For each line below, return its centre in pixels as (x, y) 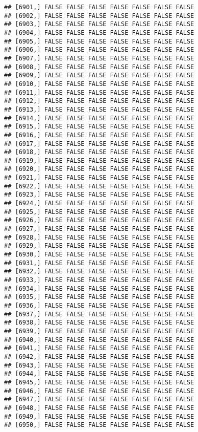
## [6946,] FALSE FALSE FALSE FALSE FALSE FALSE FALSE (99, 391)
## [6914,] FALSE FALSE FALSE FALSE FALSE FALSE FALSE (99, 118)
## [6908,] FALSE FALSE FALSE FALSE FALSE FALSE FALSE (99, 67)
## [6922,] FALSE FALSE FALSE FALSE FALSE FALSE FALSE (99, 186)
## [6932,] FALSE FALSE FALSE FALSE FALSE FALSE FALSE (99, 272)
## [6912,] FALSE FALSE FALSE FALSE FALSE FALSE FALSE (99, 101)
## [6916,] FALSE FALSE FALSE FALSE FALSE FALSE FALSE (99, 135)
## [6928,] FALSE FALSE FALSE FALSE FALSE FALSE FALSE (99, 237)
